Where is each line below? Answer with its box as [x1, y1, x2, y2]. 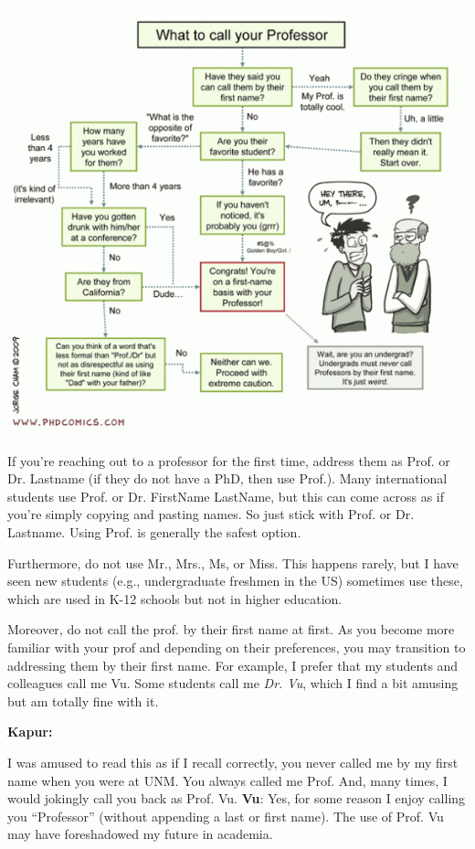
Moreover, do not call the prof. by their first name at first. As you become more [7, 620, 455, 639]
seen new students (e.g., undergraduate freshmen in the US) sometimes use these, [7, 571, 463, 590]
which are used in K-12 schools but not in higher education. [7, 589, 343, 608]
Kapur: [7, 722, 53, 741]
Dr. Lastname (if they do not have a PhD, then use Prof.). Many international [7, 469, 448, 488]
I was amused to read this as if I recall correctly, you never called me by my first [7, 753, 459, 772]
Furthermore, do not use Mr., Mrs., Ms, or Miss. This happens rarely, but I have [7, 553, 459, 572]
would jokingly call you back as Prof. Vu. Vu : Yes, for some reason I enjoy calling [7, 789, 466, 808]
